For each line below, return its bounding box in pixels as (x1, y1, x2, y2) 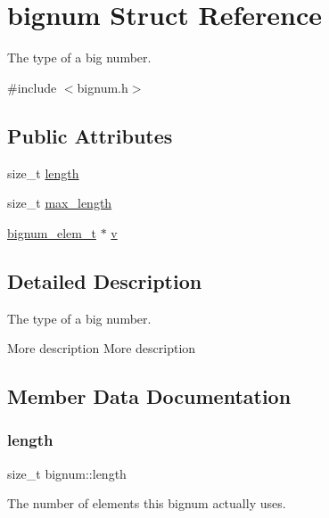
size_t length (7, 163, 79, 182)
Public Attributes (7, 121, 173, 149)
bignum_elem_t (7, 223, 96, 242)
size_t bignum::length (7, 464, 127, 482)
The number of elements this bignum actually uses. (7, 494, 286, 513)
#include (7, 78, 57, 96)
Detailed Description (7, 267, 202, 294)
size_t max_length (7, 193, 112, 212)
